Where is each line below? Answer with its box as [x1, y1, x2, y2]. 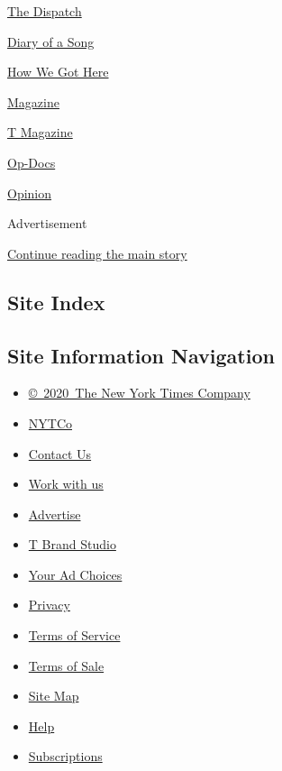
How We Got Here [7, 62, 109, 81]
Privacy [28, 595, 70, 614]
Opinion [7, 183, 52, 202]
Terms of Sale [28, 656, 105, 675]
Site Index [7, 288, 105, 316]
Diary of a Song [7, 32, 95, 50]
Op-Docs [7, 152, 56, 171]
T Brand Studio [28, 535, 116, 554]
